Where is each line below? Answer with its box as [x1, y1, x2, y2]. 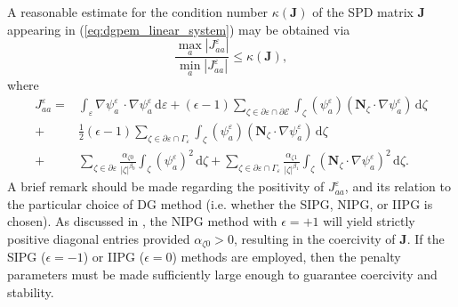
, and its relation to [344, 177, 451, 196]
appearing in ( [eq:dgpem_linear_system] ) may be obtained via [7, 20, 350, 38]
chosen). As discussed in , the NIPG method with [7, 212, 277, 230]
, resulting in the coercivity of [233, 229, 396, 247]
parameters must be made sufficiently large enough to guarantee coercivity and [7, 264, 438, 283]
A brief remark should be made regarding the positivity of [7, 177, 325, 196]
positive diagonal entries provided [7, 229, 190, 247]
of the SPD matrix [312, 3, 414, 20]
